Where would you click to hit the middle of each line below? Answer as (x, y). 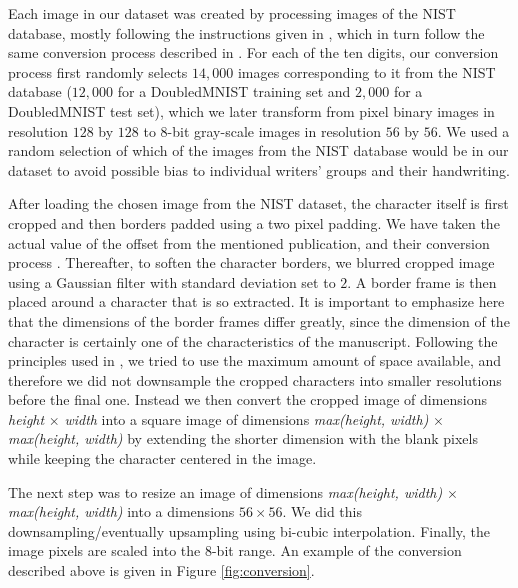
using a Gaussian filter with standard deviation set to (172, 281)
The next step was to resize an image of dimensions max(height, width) (225, 491)
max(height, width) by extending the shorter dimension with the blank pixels (243, 438)
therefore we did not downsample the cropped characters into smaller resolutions (255, 379)
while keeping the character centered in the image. (162, 458)
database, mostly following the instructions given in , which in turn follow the (246, 32)
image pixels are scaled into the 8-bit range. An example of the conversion (235, 550)
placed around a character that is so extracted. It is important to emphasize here (256, 301)
